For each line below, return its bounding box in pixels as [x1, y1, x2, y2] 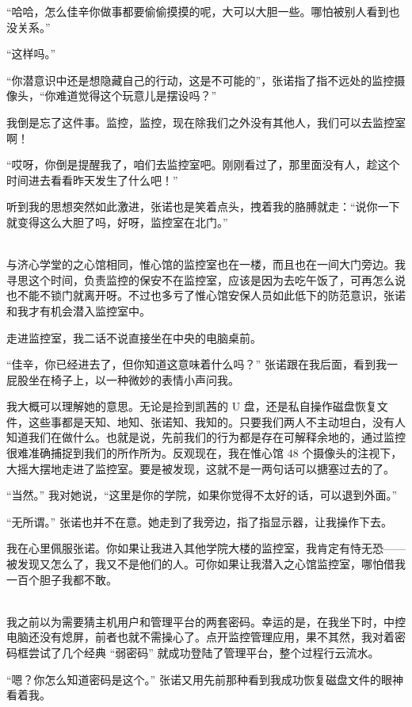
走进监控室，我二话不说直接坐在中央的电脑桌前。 [6, 329, 261, 346]
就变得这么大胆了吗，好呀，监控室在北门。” [6, 213, 228, 230]
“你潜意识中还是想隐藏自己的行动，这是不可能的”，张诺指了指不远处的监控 [6, 71, 395, 88]
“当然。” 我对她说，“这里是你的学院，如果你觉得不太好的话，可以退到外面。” [6, 487, 398, 503]
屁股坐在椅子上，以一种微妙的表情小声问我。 [6, 371, 239, 388]
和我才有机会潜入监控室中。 [6, 302, 151, 319]
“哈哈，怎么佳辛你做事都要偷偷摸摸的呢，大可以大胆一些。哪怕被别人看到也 [6, 3, 400, 19]
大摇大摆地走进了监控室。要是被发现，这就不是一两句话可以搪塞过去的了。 [6, 460, 395, 476]
